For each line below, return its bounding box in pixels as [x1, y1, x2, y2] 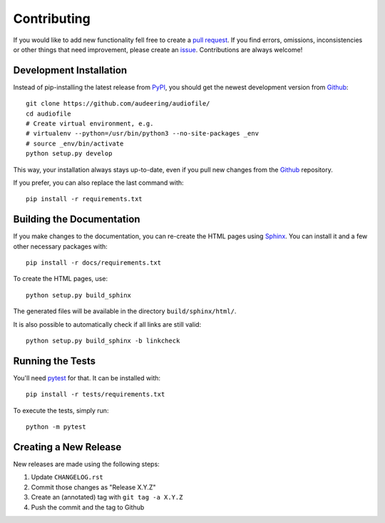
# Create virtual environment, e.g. [26, 120, 154, 128]
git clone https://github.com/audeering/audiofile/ [26, 100, 210, 108]
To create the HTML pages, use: [13, 275, 108, 283]
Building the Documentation [13, 213, 140, 225]
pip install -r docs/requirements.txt [26, 259, 162, 267]
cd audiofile [26, 109, 71, 118]
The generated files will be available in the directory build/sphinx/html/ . [13, 307, 237, 315]
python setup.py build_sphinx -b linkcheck [26, 337, 180, 345]
